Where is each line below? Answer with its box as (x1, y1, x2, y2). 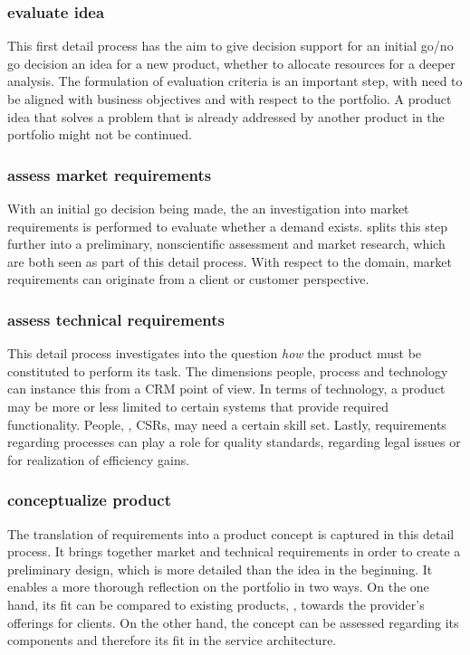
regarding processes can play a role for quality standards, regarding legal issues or (7, 432, 461, 451)
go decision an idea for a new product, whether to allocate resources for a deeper (7, 53, 456, 72)
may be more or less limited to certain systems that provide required (7, 396, 388, 415)
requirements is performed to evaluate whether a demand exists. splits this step (7, 216, 448, 235)
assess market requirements (7, 163, 212, 185)
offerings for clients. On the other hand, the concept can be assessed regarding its (7, 612, 459, 631)
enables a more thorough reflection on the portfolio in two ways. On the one (7, 577, 429, 596)
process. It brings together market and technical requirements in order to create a (7, 542, 461, 561)
